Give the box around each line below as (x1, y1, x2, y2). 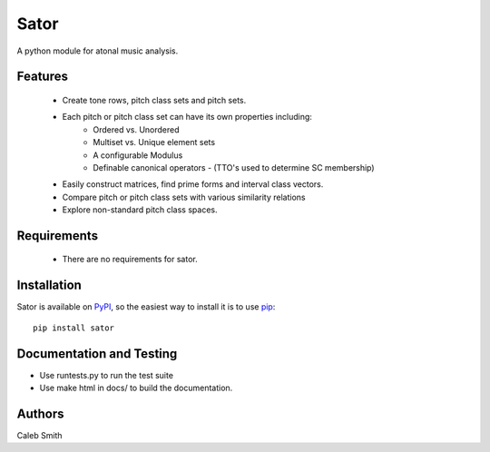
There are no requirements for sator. (62, 254, 199, 265)
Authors (16, 406, 64, 421)
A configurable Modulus (93, 150, 183, 161)
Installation (16, 278, 82, 293)
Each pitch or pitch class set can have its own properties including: (62, 112, 313, 123)
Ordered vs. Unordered (93, 123, 181, 135)
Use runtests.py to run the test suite (39, 369, 174, 380)
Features (16, 69, 68, 84)
